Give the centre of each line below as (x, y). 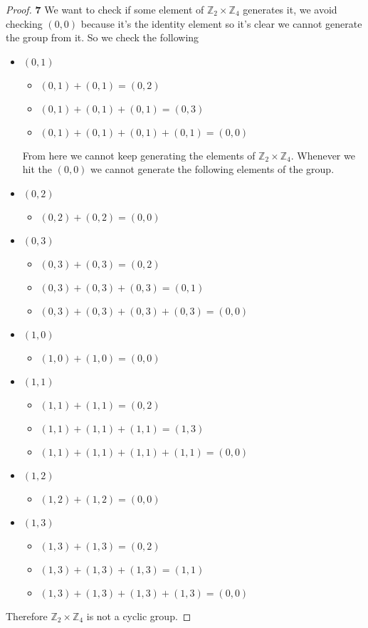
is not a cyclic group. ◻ (139, 616)
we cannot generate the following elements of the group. (212, 169)
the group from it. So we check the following (102, 37)
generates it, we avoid (290, 9)
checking (24, 23)
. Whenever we (323, 155)
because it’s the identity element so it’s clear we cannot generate (221, 23)
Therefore (27, 616)
